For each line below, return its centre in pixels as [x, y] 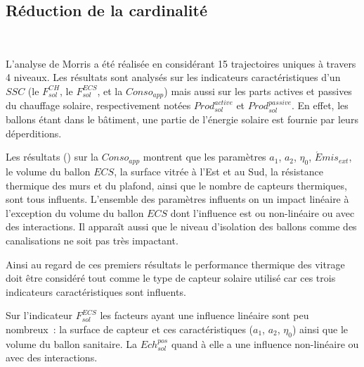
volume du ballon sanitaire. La [71, 343]
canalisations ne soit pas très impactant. [92, 240]
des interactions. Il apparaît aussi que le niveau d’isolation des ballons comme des [181, 226]
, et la [110, 91]
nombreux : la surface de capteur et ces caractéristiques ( [130, 329]
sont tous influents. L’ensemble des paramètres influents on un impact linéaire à [177, 199]
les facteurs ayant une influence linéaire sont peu [204, 315]
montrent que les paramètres [204, 157]
